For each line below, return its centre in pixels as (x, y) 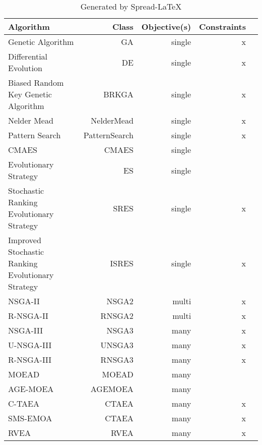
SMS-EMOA (30, 418)
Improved (25, 240)
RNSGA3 (117, 359)
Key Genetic (30, 94)
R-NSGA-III (30, 359)
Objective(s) (166, 26)
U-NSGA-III (30, 345)
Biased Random (36, 82)
